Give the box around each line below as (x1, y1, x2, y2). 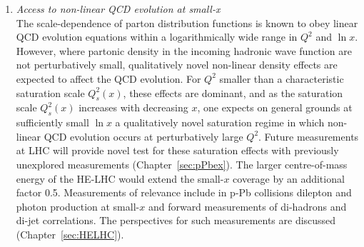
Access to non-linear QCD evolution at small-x (16, 1, 221, 16)
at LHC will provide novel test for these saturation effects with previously (16, 143, 339, 158)
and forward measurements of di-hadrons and (148, 198, 347, 213)
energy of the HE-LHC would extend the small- (16, 171, 224, 186)
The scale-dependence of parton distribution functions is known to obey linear (16, 15, 358, 30)
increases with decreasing (79, 100, 188, 115)
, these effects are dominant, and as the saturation (123, 85, 343, 100)
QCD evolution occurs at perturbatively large (44, 128, 243, 143)
